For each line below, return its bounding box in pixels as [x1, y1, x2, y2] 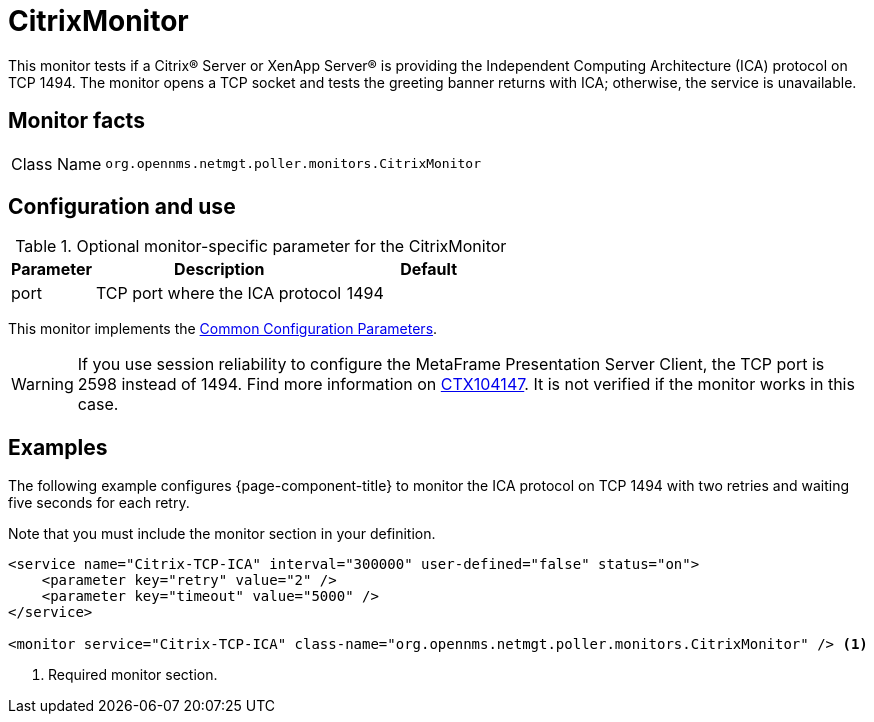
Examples [8, 434, 108, 460]
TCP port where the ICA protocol [95, 283, 342, 304]
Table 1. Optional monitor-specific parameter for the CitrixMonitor [15, 236, 507, 257]
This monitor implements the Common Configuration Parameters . [8, 320, 438, 338]
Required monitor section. [48, 666, 218, 684]
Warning [11, 374, 74, 395]
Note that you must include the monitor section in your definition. [8, 525, 436, 543]
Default [400, 259, 458, 280]
